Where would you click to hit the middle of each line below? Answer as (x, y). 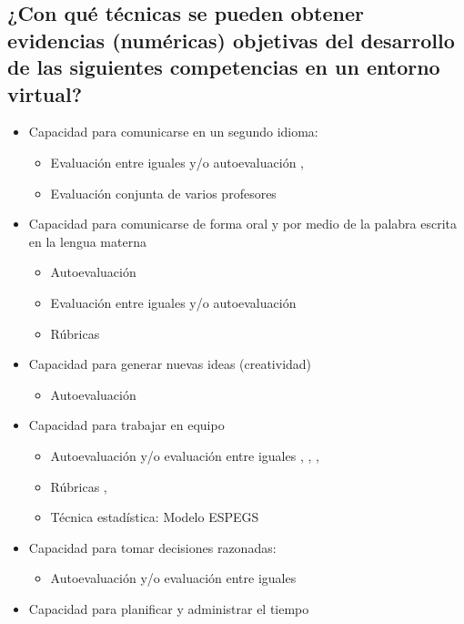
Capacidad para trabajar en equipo (126, 425)
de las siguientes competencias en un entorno (224, 67)
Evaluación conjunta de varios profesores (163, 193)
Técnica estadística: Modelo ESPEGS (155, 517)
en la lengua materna (87, 241)
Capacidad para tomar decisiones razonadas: (152, 547)
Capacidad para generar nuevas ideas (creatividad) (170, 364)
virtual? (45, 93)
